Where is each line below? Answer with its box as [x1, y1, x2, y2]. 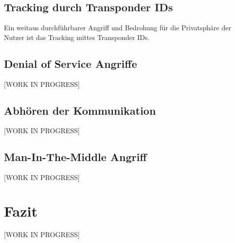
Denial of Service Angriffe [4, 56, 137, 71]
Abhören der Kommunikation [4, 102, 156, 118]
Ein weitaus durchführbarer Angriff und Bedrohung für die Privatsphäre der [4, 22, 231, 33]
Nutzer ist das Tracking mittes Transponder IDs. [4, 32, 150, 42]
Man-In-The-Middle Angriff [4, 149, 147, 164]
